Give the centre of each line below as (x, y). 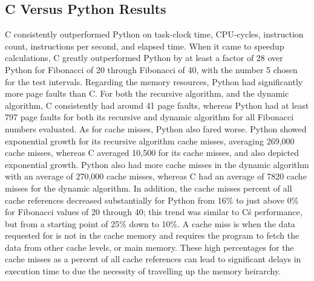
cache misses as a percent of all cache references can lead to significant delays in (153, 259)
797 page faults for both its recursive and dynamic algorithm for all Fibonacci (149, 117)
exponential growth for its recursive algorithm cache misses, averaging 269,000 (150, 140)
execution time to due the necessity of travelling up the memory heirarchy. (143, 271)
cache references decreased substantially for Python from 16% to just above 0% (152, 200)
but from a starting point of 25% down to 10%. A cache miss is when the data (150, 223)
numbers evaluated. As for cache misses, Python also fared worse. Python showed (156, 128)
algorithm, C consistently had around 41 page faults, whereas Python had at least (157, 105)
